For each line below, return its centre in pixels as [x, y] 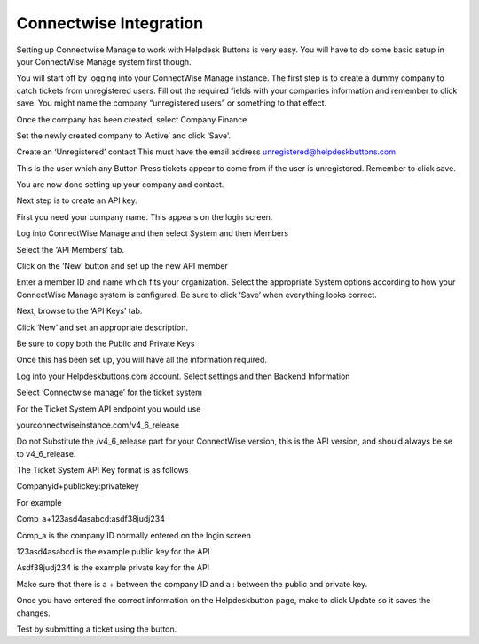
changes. [33, 613]
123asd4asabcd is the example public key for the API [113, 552]
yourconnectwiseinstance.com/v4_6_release [98, 425]
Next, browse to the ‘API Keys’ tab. [79, 311]
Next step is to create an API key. [77, 200]
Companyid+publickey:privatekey [78, 486]
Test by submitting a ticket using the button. [97, 629]
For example [39, 502]
